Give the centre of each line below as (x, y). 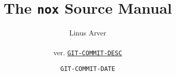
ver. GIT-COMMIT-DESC (88, 52)
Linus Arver (88, 33)
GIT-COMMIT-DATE (88, 69)
